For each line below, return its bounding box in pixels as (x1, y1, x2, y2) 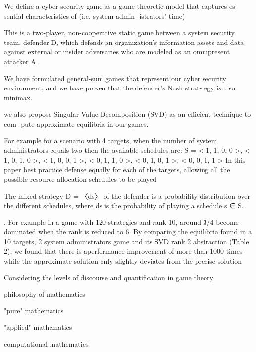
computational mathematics (4, 339, 89, 349)
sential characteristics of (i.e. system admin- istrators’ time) (4, 10, 185, 21)
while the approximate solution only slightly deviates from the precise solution (4, 256, 242, 266)
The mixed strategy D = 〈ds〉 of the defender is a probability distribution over (4, 190, 250, 201)
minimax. (4, 92, 33, 102)
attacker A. (4, 56, 38, 66)
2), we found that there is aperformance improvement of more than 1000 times (4, 246, 243, 256)
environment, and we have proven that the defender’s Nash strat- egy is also (4, 83, 235, 93)
